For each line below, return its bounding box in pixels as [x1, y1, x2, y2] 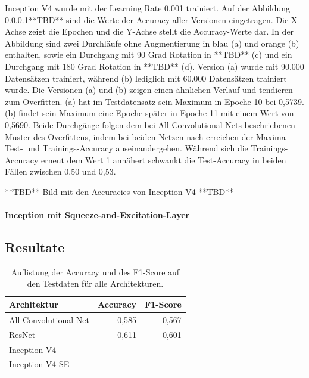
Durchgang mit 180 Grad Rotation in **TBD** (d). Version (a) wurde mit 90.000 [5, 60, 304, 72]
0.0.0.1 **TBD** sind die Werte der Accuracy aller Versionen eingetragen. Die [5, 13, 289, 26]
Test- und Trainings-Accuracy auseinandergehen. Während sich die [5, 142, 248, 154]
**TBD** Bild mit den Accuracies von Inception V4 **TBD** [5, 185, 234, 197]
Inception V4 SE [9, 358, 70, 370]
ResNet [9, 328, 36, 340]
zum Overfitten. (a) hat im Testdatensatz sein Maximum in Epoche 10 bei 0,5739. [5, 95, 304, 107]
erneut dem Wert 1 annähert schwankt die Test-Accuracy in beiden [41, 153, 286, 166]
